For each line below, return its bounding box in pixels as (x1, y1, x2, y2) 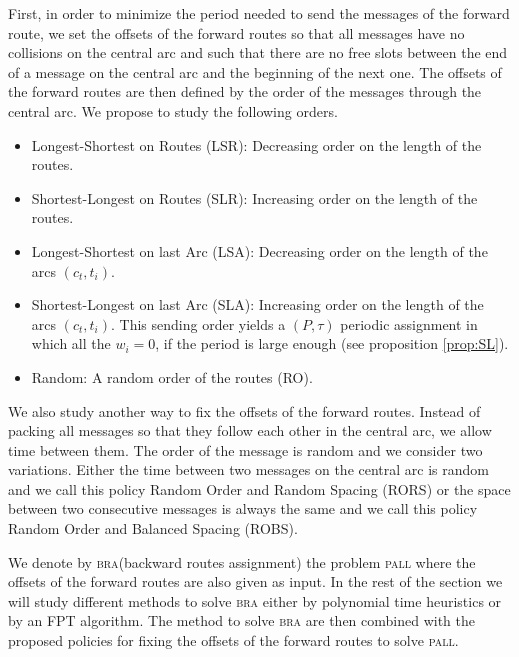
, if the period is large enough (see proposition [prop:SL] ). (155, 333, 509, 354)
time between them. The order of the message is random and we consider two (8, 439, 483, 460)
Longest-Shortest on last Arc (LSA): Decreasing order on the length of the (31, 240, 488, 261)
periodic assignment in (340, 313, 478, 334)
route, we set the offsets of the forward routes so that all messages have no (8, 22, 465, 43)
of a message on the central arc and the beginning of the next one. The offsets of (8, 61, 502, 82)
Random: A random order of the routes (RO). (31, 366, 313, 387)
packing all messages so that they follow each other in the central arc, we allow (8, 420, 492, 441)
